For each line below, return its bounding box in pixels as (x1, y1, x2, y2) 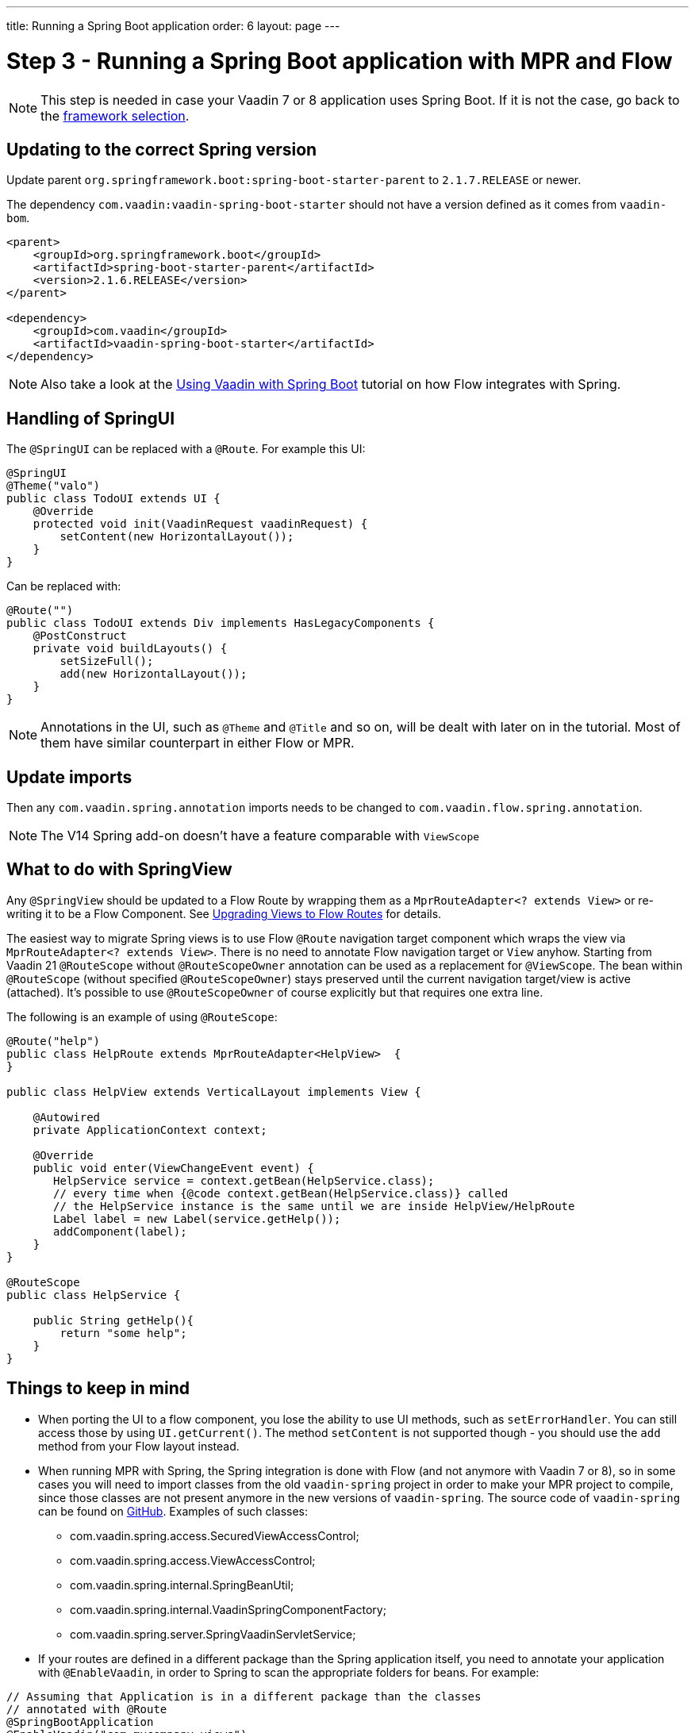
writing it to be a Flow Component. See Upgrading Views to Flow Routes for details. (6, 906, 442, 920)
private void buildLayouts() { (33, 642, 228, 655)
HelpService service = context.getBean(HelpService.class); (53, 1174, 435, 1187)
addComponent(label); (53, 1224, 187, 1238)
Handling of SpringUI (6, 408, 175, 428)
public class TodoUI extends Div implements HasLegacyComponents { (6, 617, 435, 630)
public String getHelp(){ (33, 1313, 194, 1327)
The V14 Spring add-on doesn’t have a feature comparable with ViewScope (40, 828, 480, 844)
